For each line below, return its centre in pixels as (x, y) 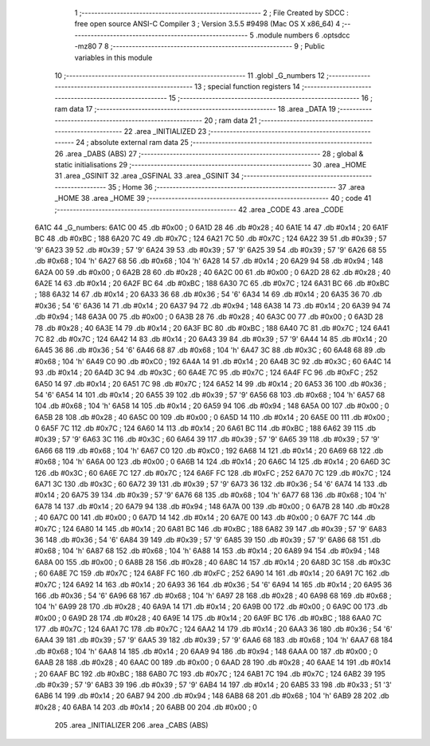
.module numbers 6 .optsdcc (303, 35)
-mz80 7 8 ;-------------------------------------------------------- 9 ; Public (200, 46)
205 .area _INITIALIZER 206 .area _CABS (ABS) (131, 725)
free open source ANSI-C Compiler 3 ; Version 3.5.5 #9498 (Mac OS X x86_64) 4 (207, 24)
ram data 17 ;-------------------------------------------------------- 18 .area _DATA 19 (195, 109)
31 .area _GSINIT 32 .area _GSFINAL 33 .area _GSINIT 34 (147, 176)
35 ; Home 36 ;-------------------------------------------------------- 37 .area (236, 186)
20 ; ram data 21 (231, 120)
